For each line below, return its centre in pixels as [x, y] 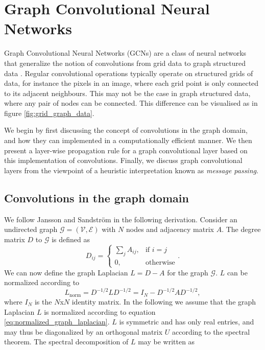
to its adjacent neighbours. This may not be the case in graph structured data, [127, 93]
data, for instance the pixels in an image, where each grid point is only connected [131, 83]
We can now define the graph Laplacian [66, 272]
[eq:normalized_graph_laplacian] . [57, 322]
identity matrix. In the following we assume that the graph [164, 301]
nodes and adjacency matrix [170, 229]
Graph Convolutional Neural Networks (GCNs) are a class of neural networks [125, 53]
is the [43, 301]
